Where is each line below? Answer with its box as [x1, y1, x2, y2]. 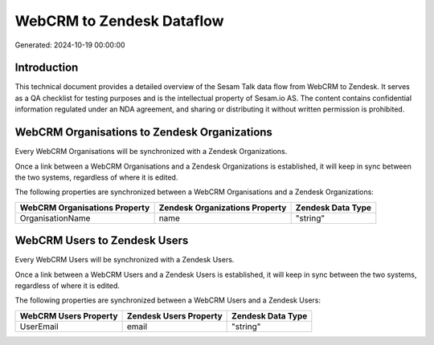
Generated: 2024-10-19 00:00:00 [14, 40, 125, 50]
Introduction [14, 61, 79, 75]
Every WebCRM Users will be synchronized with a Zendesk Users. [14, 255, 235, 265]
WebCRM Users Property [19, 310, 118, 321]
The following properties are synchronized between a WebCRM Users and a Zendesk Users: [14, 295, 321, 305]
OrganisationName [19, 213, 91, 224]
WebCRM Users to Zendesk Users [14, 233, 189, 248]
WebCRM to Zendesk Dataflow [14, 12, 224, 30]
